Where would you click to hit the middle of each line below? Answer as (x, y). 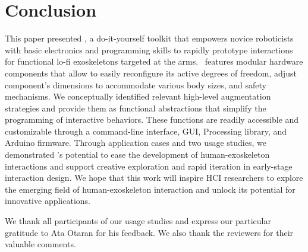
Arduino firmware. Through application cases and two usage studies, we (136, 143)
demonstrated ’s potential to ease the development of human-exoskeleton (137, 154)
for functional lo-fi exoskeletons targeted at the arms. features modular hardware (154, 61)
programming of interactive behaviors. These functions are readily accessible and (152, 119)
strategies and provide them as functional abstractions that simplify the (136, 108)
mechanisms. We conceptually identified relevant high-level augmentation (138, 96)
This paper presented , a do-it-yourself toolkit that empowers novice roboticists (149, 38)
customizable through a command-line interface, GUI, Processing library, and (146, 131)
